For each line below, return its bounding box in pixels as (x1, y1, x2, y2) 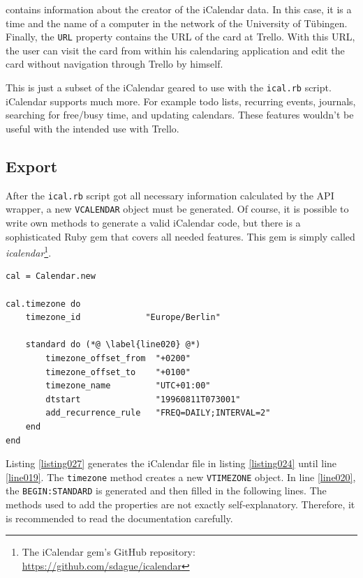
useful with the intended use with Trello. (6, 121, 179, 135)
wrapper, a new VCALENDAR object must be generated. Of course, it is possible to (6, 201, 349, 216)
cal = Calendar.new (6, 271, 96, 282)
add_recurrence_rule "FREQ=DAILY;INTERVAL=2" (45, 408, 271, 418)
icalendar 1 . (6, 243, 52, 259)
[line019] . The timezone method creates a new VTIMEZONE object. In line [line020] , (6, 469, 356, 484)
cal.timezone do (6, 298, 81, 309)
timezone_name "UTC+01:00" (45, 381, 211, 391)
